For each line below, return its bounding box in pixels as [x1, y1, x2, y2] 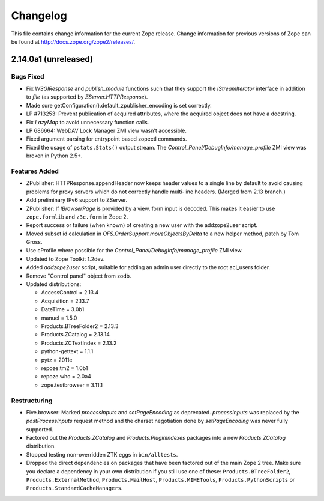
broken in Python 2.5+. [26, 152, 83, 159]
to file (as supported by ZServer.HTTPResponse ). [26, 93, 148, 100]
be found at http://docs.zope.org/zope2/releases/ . [11, 38, 136, 45]
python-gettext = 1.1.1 [41, 348, 94, 355]
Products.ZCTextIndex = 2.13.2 [41, 339, 117, 347]
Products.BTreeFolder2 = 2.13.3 [41, 323, 119, 330]
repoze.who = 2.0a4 [41, 373, 91, 380]
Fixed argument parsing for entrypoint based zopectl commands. [26, 135, 187, 142]
